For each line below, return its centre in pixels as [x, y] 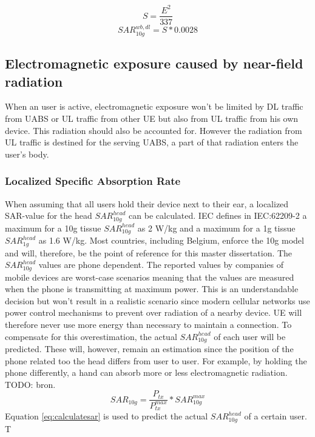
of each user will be [250, 336]
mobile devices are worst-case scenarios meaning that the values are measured [150, 277]
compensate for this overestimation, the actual [91, 336]
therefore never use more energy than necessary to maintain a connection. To [148, 324]
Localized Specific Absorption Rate [93, 181]
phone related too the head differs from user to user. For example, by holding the [156, 360]
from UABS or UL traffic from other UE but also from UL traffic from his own [152, 118]
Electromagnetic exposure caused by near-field [154, 63]
